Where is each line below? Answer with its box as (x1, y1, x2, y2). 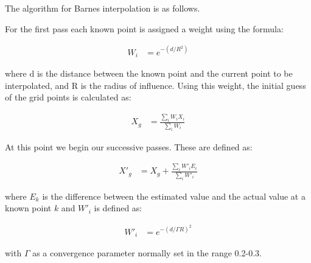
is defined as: (94, 202, 142, 214)
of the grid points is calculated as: (5, 91, 131, 103)
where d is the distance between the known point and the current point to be (5, 67, 293, 80)
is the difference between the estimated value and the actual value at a (42, 189, 306, 202)
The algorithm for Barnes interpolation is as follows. (5, 2, 200, 14)
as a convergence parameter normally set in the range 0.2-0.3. (32, 247, 262, 259)
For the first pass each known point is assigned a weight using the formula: (5, 22, 284, 35)
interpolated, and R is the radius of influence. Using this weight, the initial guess (5, 79, 306, 91)
